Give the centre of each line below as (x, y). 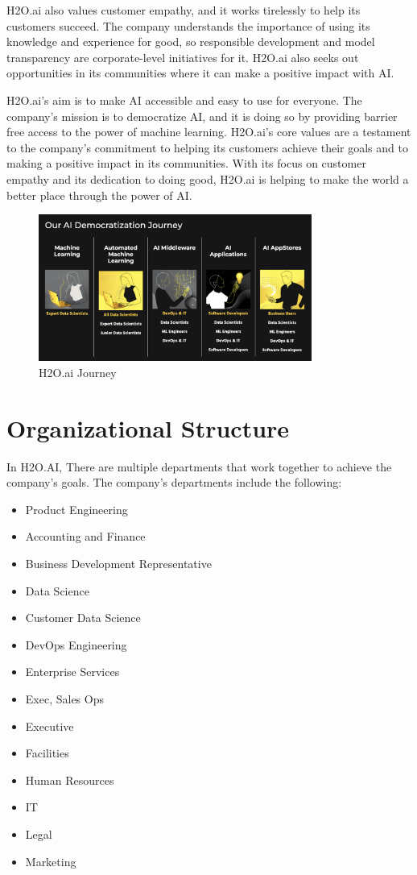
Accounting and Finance (85, 536)
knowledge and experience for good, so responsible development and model (191, 41)
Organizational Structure (148, 427)
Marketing (51, 861)
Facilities (47, 753)
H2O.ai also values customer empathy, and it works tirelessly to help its (184, 10)
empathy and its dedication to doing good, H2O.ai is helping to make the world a (208, 178)
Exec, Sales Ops (64, 698)
